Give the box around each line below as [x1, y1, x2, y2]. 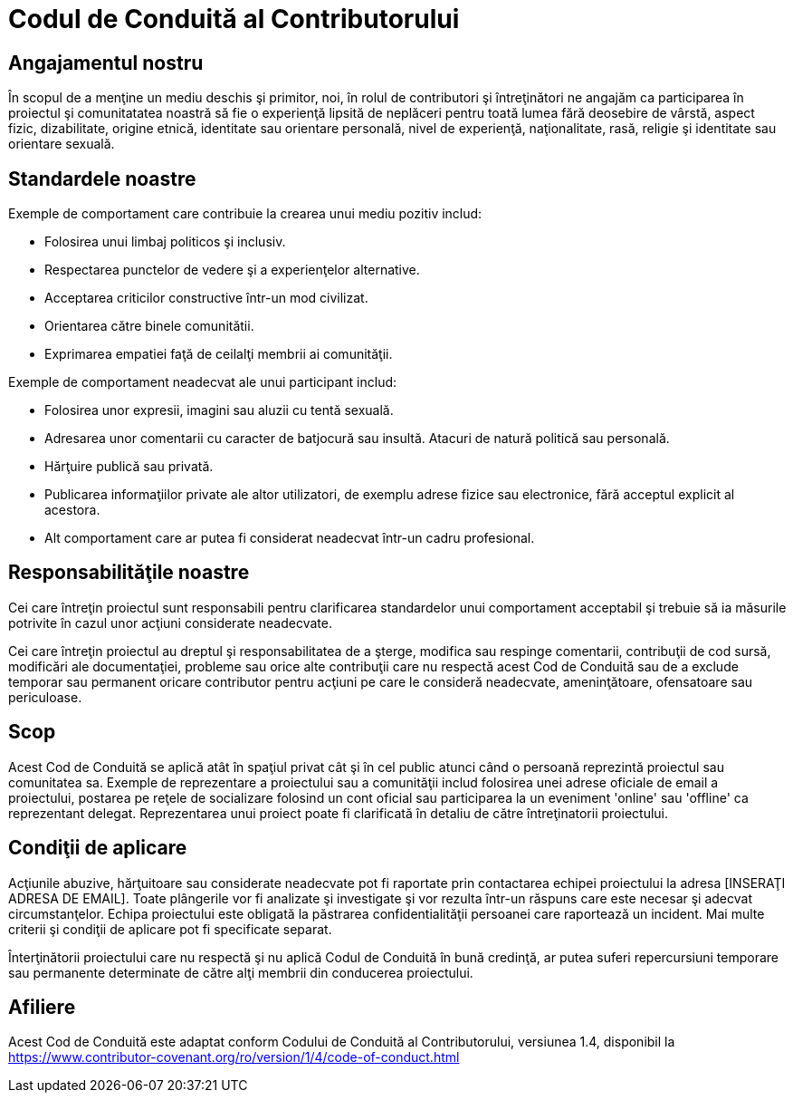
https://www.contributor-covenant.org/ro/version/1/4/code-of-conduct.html [8, 1049, 460, 1066]
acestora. [44, 502, 100, 518]
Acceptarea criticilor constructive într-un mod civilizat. [44, 290, 368, 306]
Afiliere [8, 995, 76, 1018]
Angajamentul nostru [8, 51, 204, 74]
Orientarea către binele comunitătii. [44, 318, 254, 334]
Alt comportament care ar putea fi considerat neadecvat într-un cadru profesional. [44, 530, 535, 546]
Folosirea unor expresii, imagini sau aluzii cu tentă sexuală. [44, 402, 394, 419]
